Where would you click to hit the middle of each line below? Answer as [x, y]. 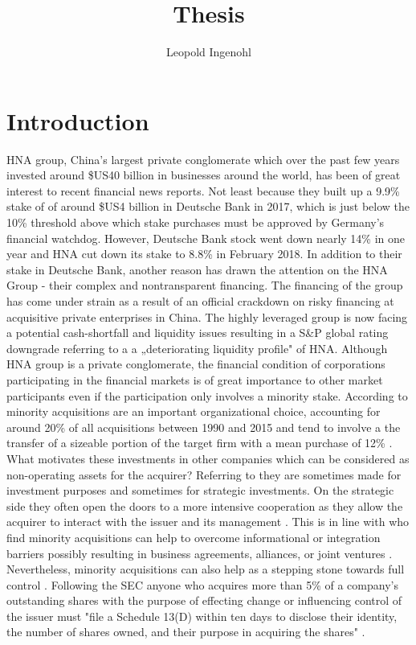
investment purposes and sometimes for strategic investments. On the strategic [200, 490]
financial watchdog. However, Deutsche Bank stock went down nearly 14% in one [206, 238]
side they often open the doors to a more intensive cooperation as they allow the [205, 505]
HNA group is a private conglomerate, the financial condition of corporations [196, 364]
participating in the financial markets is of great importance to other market [195, 379]
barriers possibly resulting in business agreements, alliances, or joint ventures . [200, 553]
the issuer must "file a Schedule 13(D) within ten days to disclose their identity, [202, 616]
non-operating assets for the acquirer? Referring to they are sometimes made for [204, 474]
